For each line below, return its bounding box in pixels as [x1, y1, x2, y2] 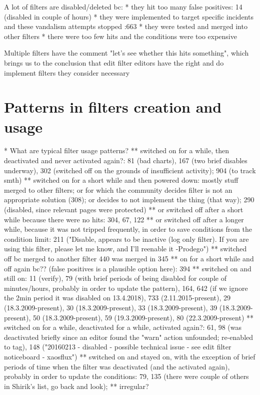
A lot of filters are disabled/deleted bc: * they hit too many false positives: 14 [4, 2, 242, 12]
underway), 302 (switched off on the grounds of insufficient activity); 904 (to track [4, 165, 256, 175]
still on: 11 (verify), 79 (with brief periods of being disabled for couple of [4, 273, 226, 283]
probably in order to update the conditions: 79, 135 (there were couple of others [4, 371, 249, 381]
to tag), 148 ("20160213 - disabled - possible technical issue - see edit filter [4, 341, 231, 352]
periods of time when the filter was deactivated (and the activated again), [4, 361, 230, 371]
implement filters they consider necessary [4, 67, 130, 78]
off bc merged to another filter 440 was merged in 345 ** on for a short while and [4, 253, 254, 263]
